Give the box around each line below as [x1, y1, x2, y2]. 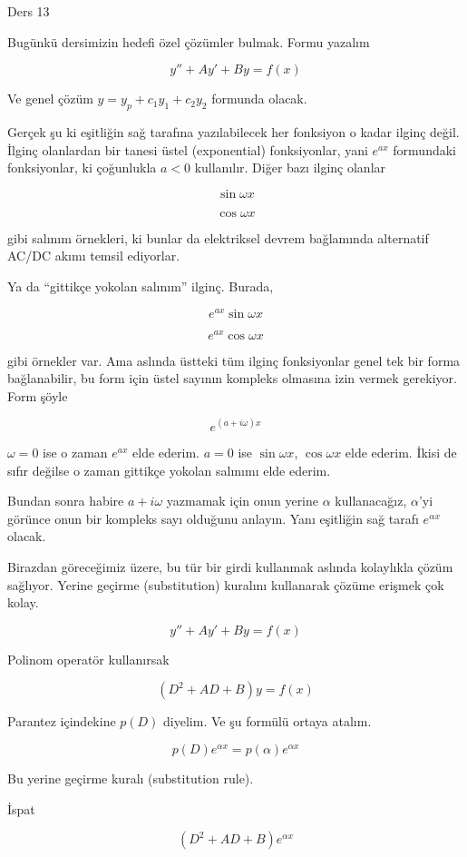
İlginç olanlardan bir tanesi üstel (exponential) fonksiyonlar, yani [7, 140, 368, 159]
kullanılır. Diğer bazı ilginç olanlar [194, 158, 386, 177]
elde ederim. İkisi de [345, 442, 457, 461]
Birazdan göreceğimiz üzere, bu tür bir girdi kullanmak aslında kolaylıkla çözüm [7, 557, 453, 576]
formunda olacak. [211, 89, 307, 108]
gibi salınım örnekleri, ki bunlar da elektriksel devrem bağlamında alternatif [7, 228, 429, 247]
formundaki [393, 140, 456, 159]
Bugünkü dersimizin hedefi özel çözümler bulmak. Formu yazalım [7, 32, 370, 51]
